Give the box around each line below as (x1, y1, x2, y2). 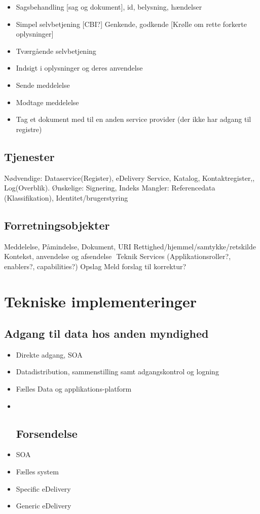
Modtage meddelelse (16, 97, 79, 107)
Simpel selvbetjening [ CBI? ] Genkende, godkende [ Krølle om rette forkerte (16, 18, 247, 29)
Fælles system (16, 466, 59, 477)
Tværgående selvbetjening (16, 45, 96, 56)
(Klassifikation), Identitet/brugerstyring (4, 192, 128, 203)
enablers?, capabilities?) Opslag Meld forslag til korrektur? (4, 261, 187, 271)
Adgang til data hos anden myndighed (4, 326, 209, 341)
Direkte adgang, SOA (16, 349, 83, 360)
